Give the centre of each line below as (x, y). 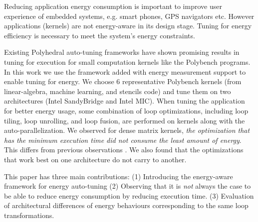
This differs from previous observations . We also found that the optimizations (124, 150)
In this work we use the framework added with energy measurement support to (125, 71)
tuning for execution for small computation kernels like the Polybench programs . (127, 61)
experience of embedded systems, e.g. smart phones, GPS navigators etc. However (129, 16)
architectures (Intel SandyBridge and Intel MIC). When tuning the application (125, 101)
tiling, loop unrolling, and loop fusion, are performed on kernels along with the (125, 120)
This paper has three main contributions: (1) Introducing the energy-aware (119, 176)
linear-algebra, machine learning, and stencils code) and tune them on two (118, 91)
